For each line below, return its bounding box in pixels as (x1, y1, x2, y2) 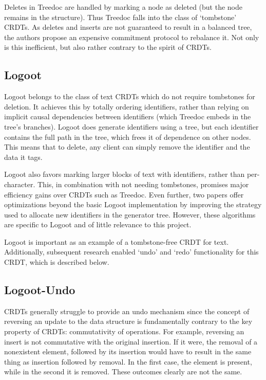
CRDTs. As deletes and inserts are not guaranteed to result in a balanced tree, (4, 22, 252, 32)
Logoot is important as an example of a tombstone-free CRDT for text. (4, 236, 229, 247)
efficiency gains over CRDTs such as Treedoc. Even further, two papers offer (4, 189, 244, 200)
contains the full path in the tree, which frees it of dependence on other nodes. (4, 131, 251, 142)
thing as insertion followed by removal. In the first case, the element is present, (4, 356, 252, 367)
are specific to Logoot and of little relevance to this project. (4, 219, 192, 230)
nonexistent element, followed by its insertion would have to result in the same (4, 346, 252, 357)
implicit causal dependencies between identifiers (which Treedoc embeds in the (4, 111, 251, 122)
